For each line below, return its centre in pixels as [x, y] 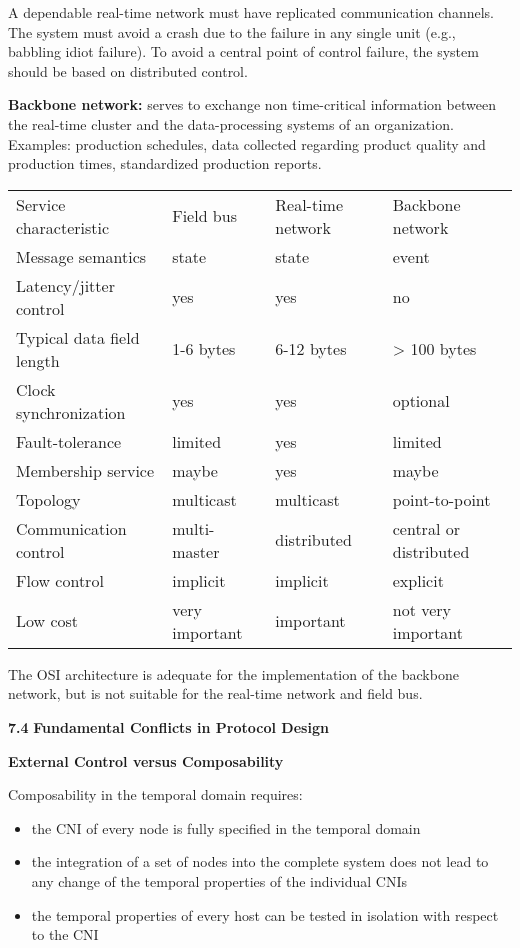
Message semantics [81, 256]
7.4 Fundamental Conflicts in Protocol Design [168, 726]
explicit [418, 580]
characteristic [63, 227]
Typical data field [78, 337]
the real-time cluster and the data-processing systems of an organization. [231, 123]
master [196, 551]
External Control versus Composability [146, 760]
